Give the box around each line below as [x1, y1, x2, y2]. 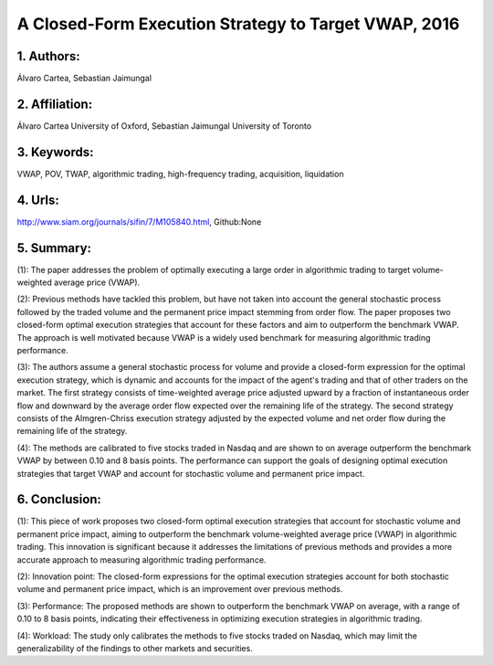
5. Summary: [16, 240, 91, 256]
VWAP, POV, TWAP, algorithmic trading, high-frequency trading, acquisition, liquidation [16, 168, 344, 179]
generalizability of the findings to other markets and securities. [16, 642, 253, 653]
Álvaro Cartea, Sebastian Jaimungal [16, 73, 152, 84]
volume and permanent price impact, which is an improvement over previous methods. [16, 584, 343, 595]
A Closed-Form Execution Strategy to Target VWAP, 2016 [16, 14, 460, 34]
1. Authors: [16, 48, 81, 64]
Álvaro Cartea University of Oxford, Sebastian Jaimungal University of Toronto [16, 120, 312, 132]
